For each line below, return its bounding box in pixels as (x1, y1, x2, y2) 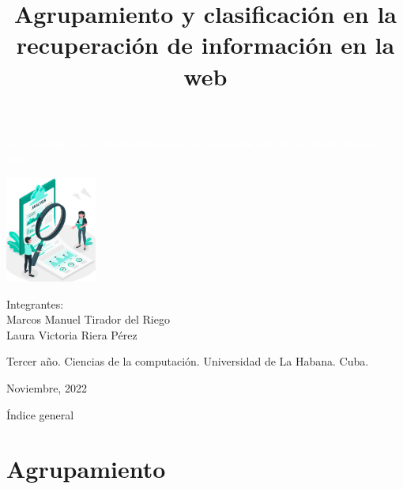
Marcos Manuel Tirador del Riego (6, 311, 170, 328)
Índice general (6, 406, 74, 423)
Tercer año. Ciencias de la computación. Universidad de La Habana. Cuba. (6, 353, 369, 370)
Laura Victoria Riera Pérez (6, 326, 137, 343)
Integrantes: (6, 295, 64, 312)
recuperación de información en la (16, 28, 395, 61)
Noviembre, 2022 (6, 379, 87, 396)
